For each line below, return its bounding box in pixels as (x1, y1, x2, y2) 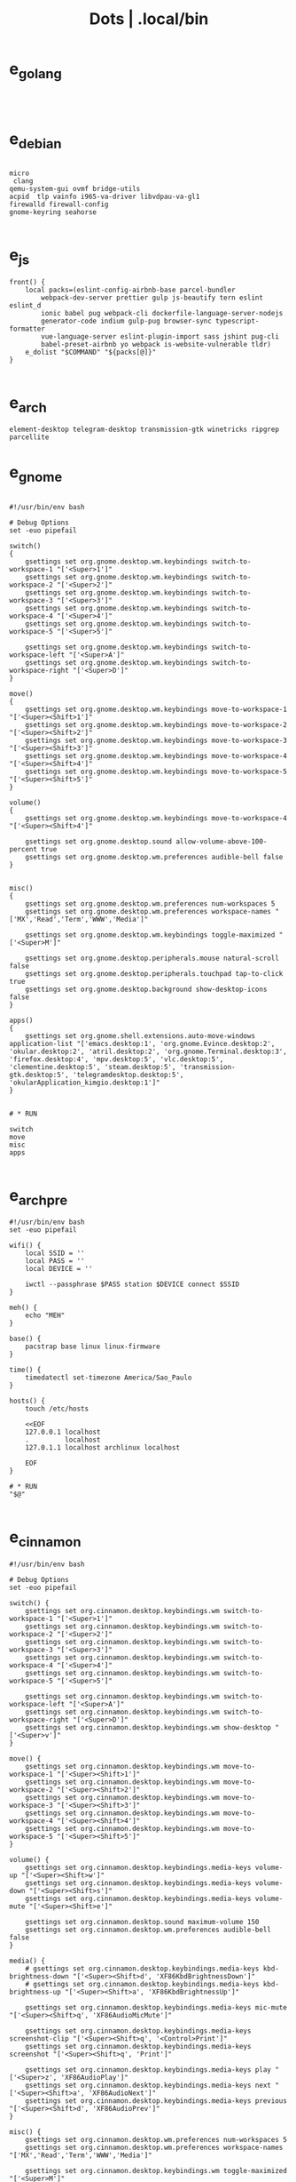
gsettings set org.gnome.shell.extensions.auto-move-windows (25, 1031, 255, 1040)
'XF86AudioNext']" (88, 2089, 157, 2098)
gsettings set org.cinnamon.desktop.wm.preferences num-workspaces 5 (25, 2135, 288, 2144)
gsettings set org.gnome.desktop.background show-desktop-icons (25, 985, 268, 994)
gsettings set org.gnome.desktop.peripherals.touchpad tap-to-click (25, 969, 284, 978)
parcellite (9, 433, 50, 442)
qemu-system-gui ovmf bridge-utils (9, 185, 141, 194)
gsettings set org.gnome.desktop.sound (25, 836, 173, 846)
